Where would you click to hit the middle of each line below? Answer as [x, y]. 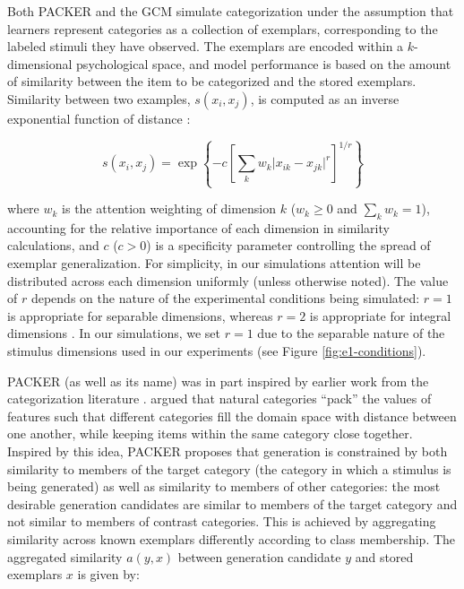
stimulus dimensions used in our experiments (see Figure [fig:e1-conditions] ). [217, 351]
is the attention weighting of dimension [169, 208]
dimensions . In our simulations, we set [114, 333]
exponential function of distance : [99, 118]
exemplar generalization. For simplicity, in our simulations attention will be [214, 263]
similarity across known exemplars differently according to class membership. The [232, 538]
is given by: [108, 574]
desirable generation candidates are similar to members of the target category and [232, 503]
